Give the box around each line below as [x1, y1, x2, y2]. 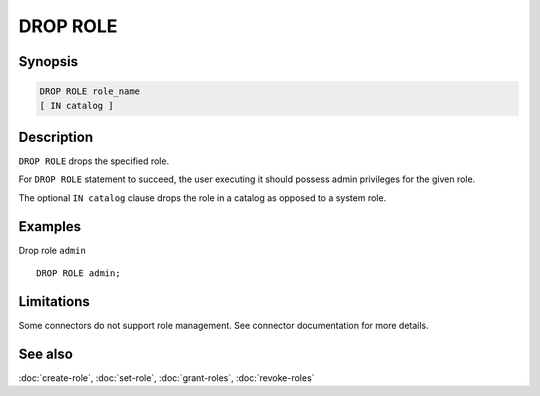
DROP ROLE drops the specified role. [18, 155, 170, 167]
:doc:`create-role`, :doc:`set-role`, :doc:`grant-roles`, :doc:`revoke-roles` [18, 371, 315, 384]
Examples [18, 218, 82, 235]
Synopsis [18, 53, 79, 70]
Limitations [18, 293, 90, 310]
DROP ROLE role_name [39, 86, 140, 97]
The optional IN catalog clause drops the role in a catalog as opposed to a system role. [18, 191, 387, 204]
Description [18, 128, 94, 145]
